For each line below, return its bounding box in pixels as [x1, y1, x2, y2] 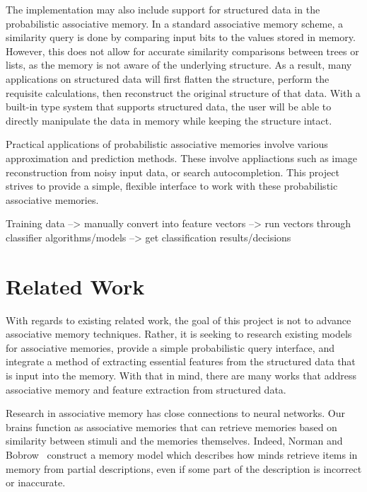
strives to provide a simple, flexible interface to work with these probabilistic [6, 178, 338, 193]
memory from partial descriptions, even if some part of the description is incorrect [6, 461, 362, 476]
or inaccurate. [6, 475, 66, 490]
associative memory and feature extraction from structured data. [6, 382, 286, 396]
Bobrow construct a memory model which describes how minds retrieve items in [6, 447, 358, 462]
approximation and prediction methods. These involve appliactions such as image [6, 150, 358, 165]
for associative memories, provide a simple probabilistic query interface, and [6, 340, 334, 355]
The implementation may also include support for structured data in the [6, 2, 320, 16]
